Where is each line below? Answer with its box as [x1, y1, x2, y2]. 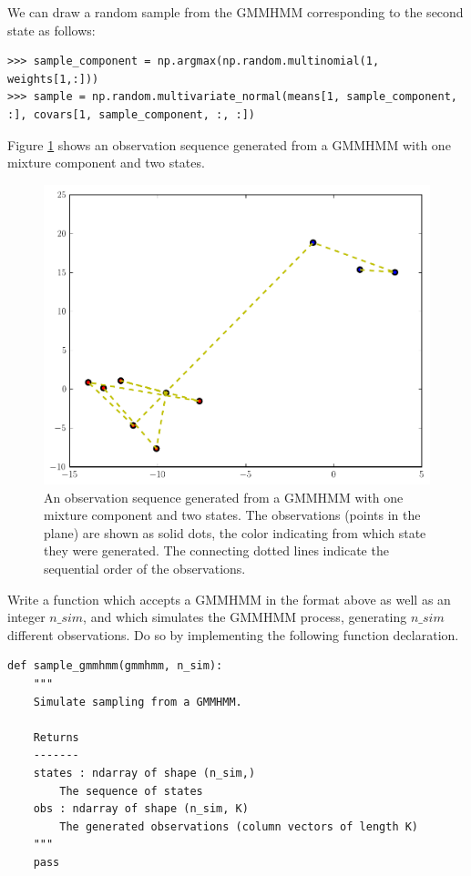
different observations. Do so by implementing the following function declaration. [7, 625, 459, 644]
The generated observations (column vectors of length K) [59, 820, 419, 833]
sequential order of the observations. [44, 559, 246, 578]
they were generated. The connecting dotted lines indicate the [44, 541, 389, 560]
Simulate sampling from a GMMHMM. [33, 695, 242, 708]
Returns [33, 730, 79, 744]
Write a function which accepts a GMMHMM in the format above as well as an [7, 589, 451, 608]
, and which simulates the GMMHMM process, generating [83, 607, 407, 626]
